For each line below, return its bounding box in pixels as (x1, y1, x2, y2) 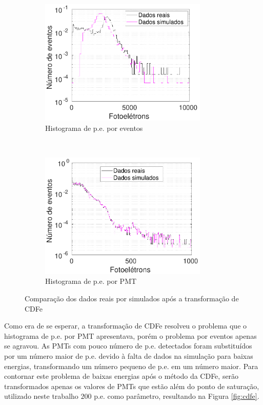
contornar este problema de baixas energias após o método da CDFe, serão (4, 371, 239, 381)
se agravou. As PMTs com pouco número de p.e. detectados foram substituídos (4, 340, 252, 351)
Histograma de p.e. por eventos (45, 122, 143, 133)
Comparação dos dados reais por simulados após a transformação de (25, 293, 239, 303)
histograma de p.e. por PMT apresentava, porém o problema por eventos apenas (4, 330, 257, 341)
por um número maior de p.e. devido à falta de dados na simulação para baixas (4, 350, 253, 361)
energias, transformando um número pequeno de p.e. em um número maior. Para (4, 360, 258, 371)
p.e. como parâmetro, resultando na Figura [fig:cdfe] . (94, 391, 259, 401)
